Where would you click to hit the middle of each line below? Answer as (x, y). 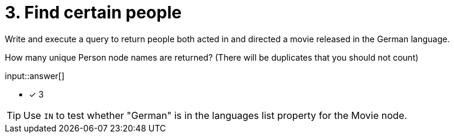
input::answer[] (35, 76)
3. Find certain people (93, 12)
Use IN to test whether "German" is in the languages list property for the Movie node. (215, 115)
